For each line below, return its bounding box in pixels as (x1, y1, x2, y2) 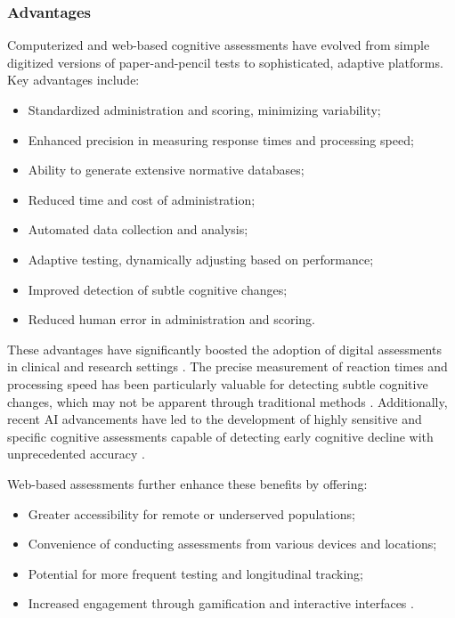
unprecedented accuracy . (7, 444, 145, 463)
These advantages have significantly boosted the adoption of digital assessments (7, 339, 442, 358)
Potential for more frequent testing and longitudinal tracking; (28, 564, 363, 582)
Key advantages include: (7, 70, 140, 89)
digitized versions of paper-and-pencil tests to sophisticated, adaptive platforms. (7, 53, 443, 71)
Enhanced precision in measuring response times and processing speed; (28, 130, 414, 149)
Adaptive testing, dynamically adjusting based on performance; (28, 249, 374, 268)
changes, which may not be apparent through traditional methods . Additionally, (7, 392, 448, 411)
